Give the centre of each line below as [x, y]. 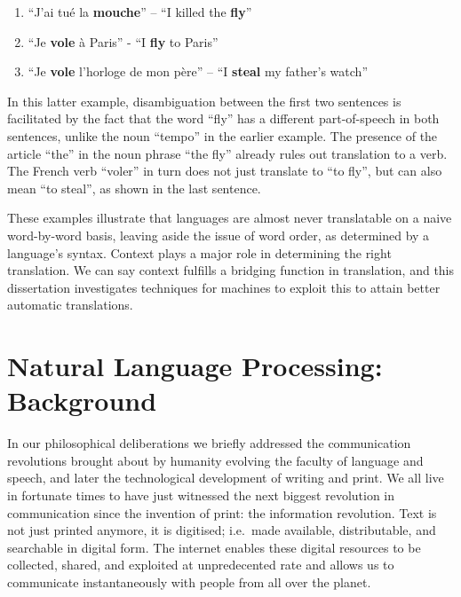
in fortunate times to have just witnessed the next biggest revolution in [201, 495]
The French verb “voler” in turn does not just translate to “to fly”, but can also [225, 171]
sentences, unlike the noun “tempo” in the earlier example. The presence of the [223, 135]
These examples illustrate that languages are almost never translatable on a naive [230, 218]
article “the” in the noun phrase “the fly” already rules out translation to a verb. [227, 153]
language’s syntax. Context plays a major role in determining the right [199, 252]
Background [82, 401]
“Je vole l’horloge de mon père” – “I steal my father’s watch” [198, 71]
